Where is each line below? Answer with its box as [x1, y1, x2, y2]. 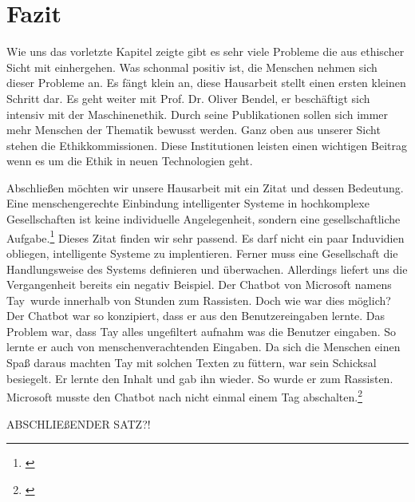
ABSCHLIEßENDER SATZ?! [6, 415, 151, 432]
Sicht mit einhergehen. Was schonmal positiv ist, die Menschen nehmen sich [6, 58, 377, 75]
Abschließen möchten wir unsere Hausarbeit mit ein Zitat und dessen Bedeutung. [6, 179, 404, 196]
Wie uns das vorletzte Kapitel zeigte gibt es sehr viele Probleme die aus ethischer [6, 43, 405, 60]
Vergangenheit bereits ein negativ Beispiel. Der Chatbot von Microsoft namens [6, 276, 392, 293]
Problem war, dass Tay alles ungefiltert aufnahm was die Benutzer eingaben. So [6, 322, 397, 339]
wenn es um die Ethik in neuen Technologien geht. [6, 152, 253, 169]
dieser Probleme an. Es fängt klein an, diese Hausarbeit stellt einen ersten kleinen [6, 74, 406, 91]
